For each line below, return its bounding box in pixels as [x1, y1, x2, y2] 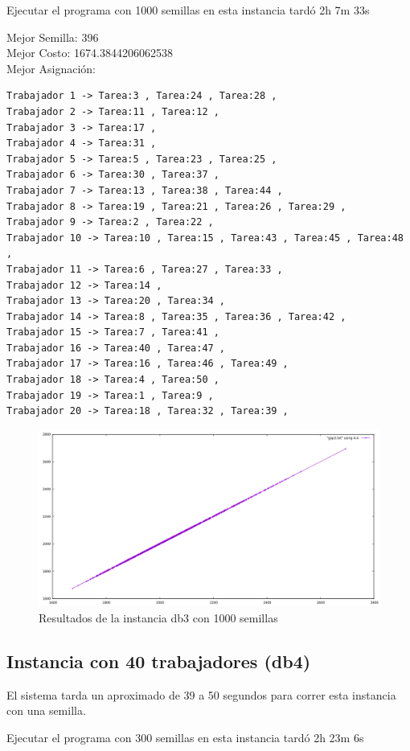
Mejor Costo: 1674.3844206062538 [6, 44, 174, 61]
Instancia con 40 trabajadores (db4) [6, 648, 311, 673]
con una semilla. [6, 702, 86, 719]
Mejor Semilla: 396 [6, 28, 99, 45]
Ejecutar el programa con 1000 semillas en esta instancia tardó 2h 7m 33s [6, 2, 370, 18]
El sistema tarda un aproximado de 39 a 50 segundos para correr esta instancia [6, 686, 396, 703]
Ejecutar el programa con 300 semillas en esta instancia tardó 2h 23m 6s [6, 728, 364, 745]
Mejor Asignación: [6, 60, 96, 76]
